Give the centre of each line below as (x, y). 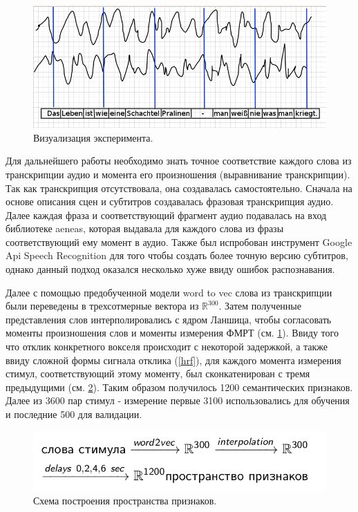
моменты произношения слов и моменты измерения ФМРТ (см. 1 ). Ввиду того (172, 333)
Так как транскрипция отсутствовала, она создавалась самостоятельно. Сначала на (179, 188)
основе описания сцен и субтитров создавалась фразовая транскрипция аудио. (170, 201)
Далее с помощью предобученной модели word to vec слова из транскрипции (169, 292)
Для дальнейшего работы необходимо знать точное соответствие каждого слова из (179, 161)
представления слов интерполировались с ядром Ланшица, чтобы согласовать (169, 319)
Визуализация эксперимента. (93, 137)
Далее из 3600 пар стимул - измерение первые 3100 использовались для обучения (178, 400)
